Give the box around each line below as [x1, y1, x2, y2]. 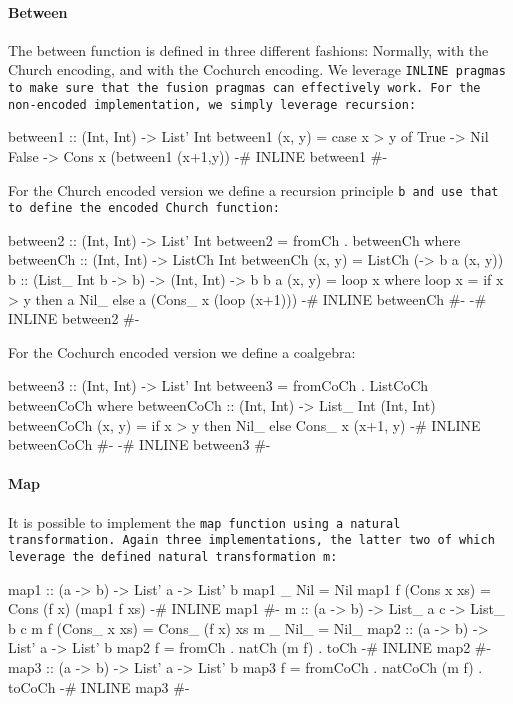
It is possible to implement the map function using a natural [8, 511, 401, 532]
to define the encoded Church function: [8, 201, 281, 216]
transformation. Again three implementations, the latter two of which [8, 533, 495, 548]
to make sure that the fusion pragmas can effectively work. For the [8, 81, 481, 96]
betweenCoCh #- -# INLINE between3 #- [8, 434, 271, 455]
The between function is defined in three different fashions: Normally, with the [8, 39, 489, 60]
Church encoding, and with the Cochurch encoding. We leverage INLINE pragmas [8, 59, 506, 80]
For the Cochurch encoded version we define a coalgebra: [8, 341, 356, 362]
